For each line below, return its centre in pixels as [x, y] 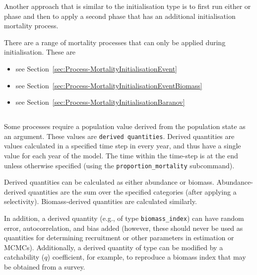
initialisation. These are [40, 52]
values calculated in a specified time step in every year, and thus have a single [123, 146]
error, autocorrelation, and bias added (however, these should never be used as [124, 228]
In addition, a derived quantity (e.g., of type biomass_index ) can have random [124, 218]
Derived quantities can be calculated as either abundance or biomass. [109, 182]
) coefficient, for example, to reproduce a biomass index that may [147, 257]
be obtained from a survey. [45, 267]
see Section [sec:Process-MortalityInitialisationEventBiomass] [109, 85]
